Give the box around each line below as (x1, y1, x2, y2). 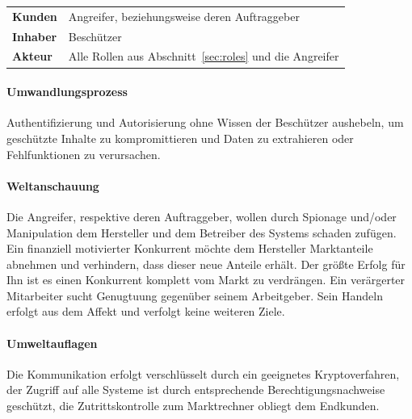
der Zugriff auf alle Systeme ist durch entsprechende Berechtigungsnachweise (6, 381, 385, 398)
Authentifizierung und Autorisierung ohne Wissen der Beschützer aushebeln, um (6, 114, 404, 131)
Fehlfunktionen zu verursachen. (6, 145, 161, 162)
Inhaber (12, 27, 57, 44)
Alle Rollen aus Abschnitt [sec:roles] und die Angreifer (68, 48, 339, 65)
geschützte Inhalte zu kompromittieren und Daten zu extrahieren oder (6, 129, 354, 146)
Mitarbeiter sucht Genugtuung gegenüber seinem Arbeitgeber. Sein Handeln (6, 287, 383, 304)
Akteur (12, 48, 53, 65)
